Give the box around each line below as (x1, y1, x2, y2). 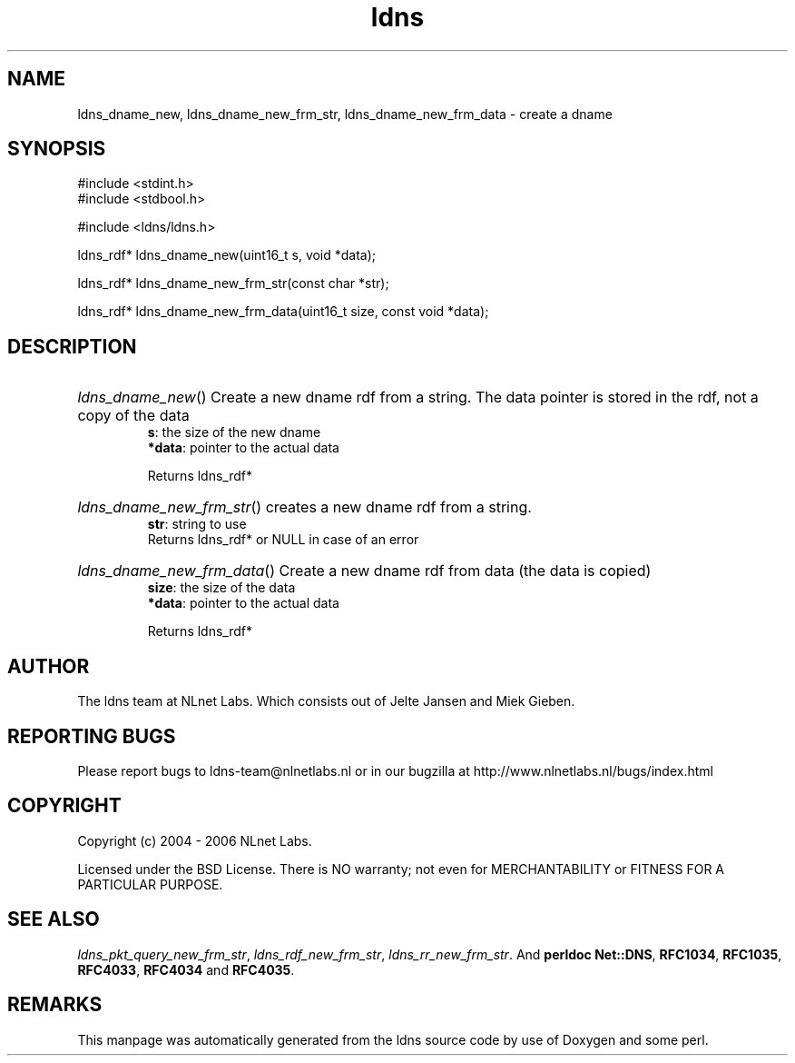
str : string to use (147, 516, 247, 532)
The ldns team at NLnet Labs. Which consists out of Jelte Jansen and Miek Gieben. (77, 693, 575, 710)
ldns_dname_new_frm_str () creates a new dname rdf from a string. (77, 498, 532, 517)
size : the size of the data (147, 580, 296, 596)
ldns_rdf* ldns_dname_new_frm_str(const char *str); (77, 275, 389, 292)
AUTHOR (7, 654, 90, 678)
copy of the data (77, 406, 190, 425)
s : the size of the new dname (147, 424, 321, 441)
